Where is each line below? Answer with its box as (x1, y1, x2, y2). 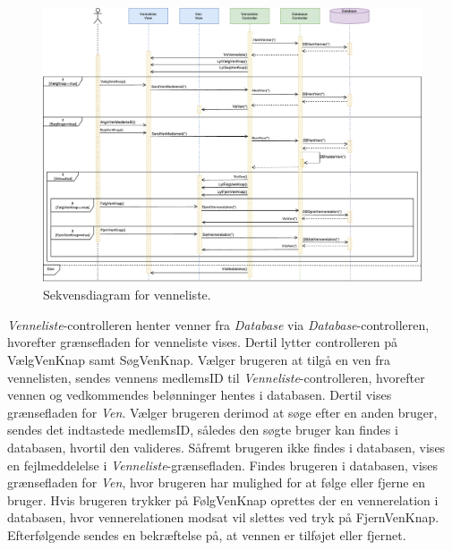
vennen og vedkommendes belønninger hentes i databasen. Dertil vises (7, 385, 392, 404)
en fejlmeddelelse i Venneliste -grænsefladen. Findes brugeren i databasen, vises (7, 455, 439, 474)
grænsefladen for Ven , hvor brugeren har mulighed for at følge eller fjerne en (7, 473, 426, 492)
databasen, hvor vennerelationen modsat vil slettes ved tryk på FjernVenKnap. (7, 508, 439, 527)
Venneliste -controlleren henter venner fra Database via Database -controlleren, (7, 315, 430, 334)
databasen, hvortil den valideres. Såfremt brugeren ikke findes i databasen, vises (7, 437, 446, 456)
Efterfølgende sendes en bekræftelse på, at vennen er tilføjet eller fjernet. (7, 525, 406, 544)
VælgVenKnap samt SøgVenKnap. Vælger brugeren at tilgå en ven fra (7, 351, 391, 369)
